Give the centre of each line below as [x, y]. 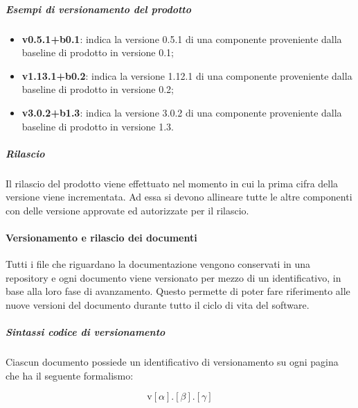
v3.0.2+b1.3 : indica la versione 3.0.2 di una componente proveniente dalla [182, 112]
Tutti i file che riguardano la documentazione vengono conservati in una [158, 264]
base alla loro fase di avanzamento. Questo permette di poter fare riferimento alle [178, 291]
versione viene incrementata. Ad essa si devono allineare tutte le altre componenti [179, 197]
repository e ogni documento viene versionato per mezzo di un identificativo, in [173, 277]
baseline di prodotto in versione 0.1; [98, 52]
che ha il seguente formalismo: [70, 375]
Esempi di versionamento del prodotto [98, 9]
